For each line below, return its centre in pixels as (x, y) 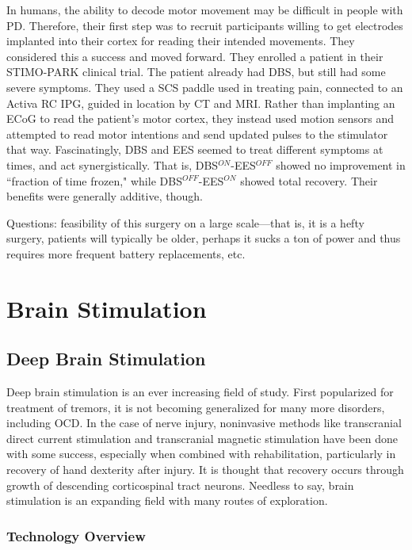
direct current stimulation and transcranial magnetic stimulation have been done (202, 438)
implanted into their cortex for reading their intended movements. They (181, 41)
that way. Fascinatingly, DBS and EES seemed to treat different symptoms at (195, 149)
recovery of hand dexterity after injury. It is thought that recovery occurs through (205, 470)
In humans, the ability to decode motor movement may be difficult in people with (205, 10)
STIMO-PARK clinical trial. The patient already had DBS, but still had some (196, 72)
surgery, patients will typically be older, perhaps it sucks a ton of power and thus (204, 238)
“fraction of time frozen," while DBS (94, 180)
